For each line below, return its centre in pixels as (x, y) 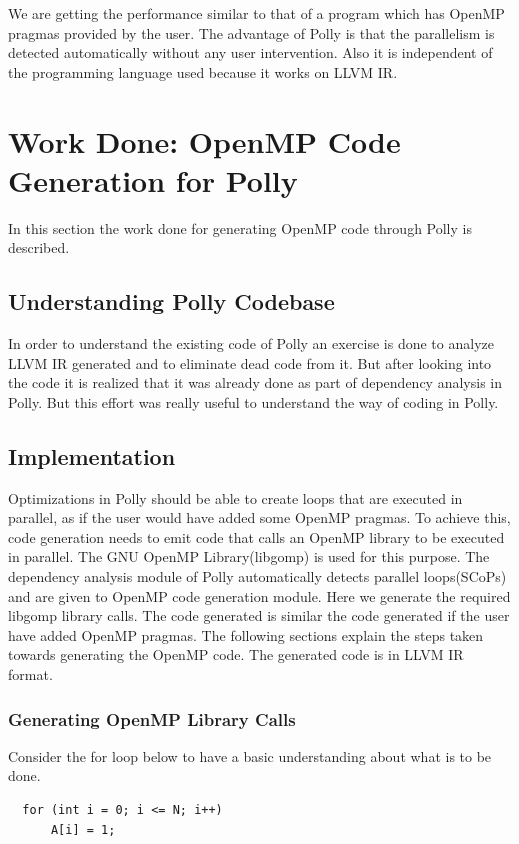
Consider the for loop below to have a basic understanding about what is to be (250, 755)
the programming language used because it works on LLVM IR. (203, 71)
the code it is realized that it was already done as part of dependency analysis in (255, 382)
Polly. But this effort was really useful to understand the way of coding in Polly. (253, 401)
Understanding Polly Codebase (171, 301)
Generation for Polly (153, 179)
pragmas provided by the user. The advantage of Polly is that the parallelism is (251, 32)
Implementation (92, 455)
